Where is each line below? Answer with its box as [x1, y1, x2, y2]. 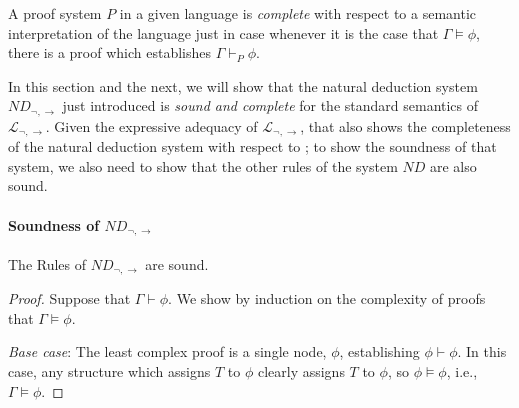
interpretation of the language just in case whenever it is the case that [8, 22, 439, 43]
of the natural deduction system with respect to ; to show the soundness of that [8, 136, 497, 157]
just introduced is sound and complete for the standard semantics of [62, 95, 479, 116]
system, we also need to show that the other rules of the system [8, 155, 398, 176]
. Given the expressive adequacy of [45, 115, 258, 136]
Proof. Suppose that [8, 288, 131, 309]
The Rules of [8, 253, 87, 274]
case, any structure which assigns [8, 360, 211, 381]
